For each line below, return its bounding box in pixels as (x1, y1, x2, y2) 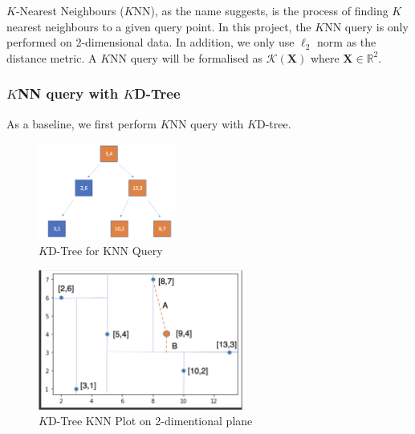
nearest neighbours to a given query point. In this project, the (6, 18, 311, 34)
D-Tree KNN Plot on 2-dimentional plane (47, 412, 253, 429)
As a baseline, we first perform (6, 115, 157, 132)
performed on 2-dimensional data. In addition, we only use (6, 34, 295, 51)
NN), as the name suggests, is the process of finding (133, 2, 389, 18)
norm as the (317, 34, 376, 51)
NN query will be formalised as (110, 49, 263, 66)
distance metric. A (6, 49, 97, 66)
